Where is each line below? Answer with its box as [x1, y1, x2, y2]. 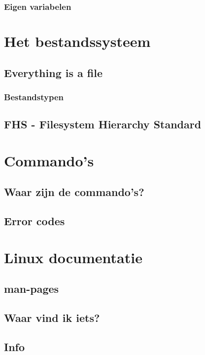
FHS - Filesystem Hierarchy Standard [4, 117, 202, 132]
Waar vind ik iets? [4, 310, 100, 325]
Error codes [4, 213, 65, 229]
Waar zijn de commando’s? [4, 184, 144, 199]
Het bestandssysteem [4, 31, 151, 51]
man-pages [4, 281, 59, 296]
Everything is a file [4, 65, 103, 80]
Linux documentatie [4, 247, 142, 267]
